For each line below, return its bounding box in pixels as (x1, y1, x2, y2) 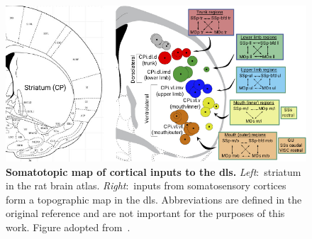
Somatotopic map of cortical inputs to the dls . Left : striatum (6, 164, 301, 179)
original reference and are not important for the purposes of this (6, 206, 285, 221)
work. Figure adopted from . (6, 219, 130, 234)
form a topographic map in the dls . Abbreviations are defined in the (6, 191, 302, 206)
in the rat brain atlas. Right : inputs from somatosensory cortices (6, 178, 286, 193)
